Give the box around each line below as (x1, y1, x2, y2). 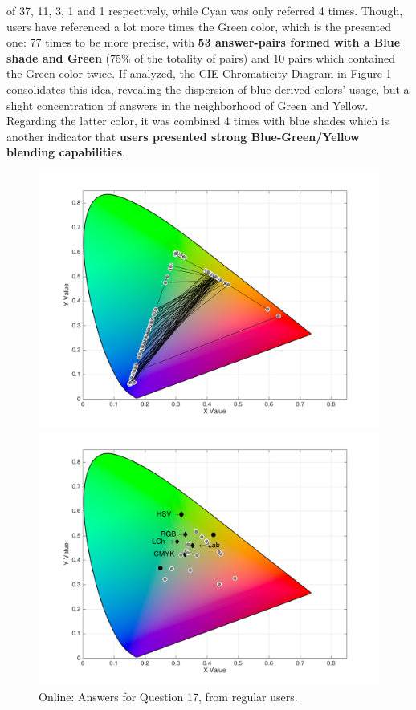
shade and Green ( (6, 49, 110, 66)
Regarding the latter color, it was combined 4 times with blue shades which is (6, 112, 389, 129)
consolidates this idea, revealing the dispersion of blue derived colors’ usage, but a (6, 80, 410, 97)
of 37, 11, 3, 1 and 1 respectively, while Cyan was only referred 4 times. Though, (6, 2, 403, 18)
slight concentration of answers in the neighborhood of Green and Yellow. (6, 96, 369, 113)
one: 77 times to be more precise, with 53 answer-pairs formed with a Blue (6, 34, 401, 51)
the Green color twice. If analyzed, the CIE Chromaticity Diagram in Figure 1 (6, 65, 392, 82)
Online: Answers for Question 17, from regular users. (39, 688, 298, 705)
